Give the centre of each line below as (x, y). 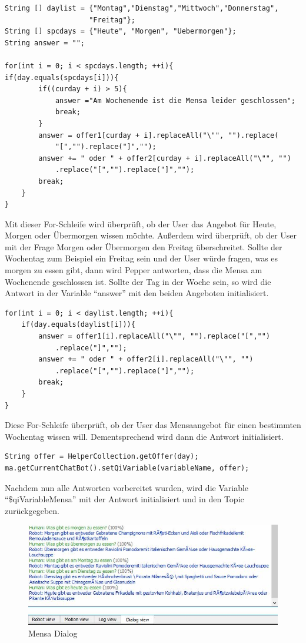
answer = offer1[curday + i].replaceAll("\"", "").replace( (159, 135)
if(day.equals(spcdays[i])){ (62, 77)
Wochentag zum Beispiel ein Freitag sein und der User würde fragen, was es (142, 258)
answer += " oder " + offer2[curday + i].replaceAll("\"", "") (165, 158)
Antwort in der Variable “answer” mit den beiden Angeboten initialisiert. (137, 293)
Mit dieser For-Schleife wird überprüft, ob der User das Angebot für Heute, (141, 223)
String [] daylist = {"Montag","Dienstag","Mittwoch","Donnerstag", (142, 8)
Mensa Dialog (53, 633)
